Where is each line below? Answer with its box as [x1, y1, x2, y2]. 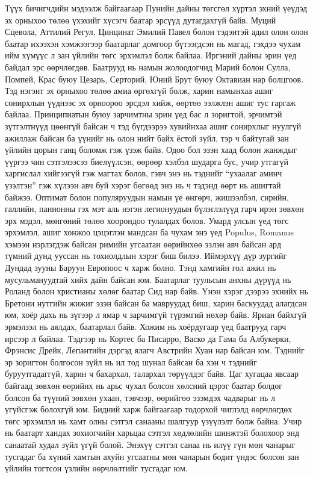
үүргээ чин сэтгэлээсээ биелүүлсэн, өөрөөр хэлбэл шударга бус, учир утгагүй [5, 155, 288, 167]
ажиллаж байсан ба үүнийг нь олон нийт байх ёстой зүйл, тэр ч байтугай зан [5, 131, 289, 144]
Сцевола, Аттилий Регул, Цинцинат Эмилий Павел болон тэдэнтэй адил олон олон [5, 25, 308, 38]
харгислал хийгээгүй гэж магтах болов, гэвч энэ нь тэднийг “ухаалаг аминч [5, 167, 282, 179]
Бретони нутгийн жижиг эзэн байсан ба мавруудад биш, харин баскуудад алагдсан [5, 296, 307, 309]
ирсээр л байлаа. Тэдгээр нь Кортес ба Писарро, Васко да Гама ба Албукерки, [5, 332, 291, 344]
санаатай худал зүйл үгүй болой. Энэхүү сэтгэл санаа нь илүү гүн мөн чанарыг [5, 438, 296, 450]
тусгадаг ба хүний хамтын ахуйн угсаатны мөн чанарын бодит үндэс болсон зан [5, 450, 299, 462]
